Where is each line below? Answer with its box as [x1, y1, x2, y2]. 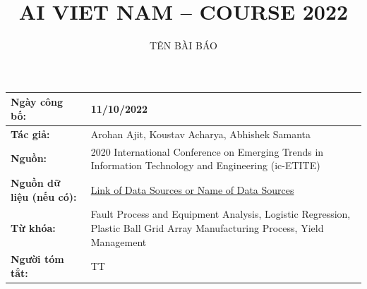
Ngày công [11, 94, 64, 109]
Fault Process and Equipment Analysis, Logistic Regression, [90, 207, 351, 221]
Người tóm [11, 252, 64, 266]
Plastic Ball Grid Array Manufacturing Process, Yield [90, 220, 324, 235]
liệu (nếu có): [11, 189, 77, 204]
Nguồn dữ [11, 175, 61, 190]
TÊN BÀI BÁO [150, 38, 217, 53]
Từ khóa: [11, 220, 56, 235]
